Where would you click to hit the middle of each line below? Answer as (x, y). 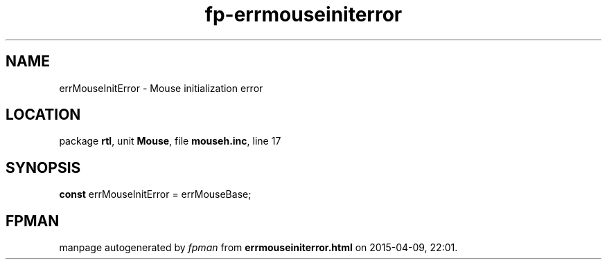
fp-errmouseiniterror (303, 15)
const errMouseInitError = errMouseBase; (155, 194)
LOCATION (43, 115)
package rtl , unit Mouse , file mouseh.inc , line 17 (170, 141)
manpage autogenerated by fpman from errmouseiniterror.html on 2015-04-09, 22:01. (258, 248)
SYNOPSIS (43, 167)
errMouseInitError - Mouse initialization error (161, 88)
